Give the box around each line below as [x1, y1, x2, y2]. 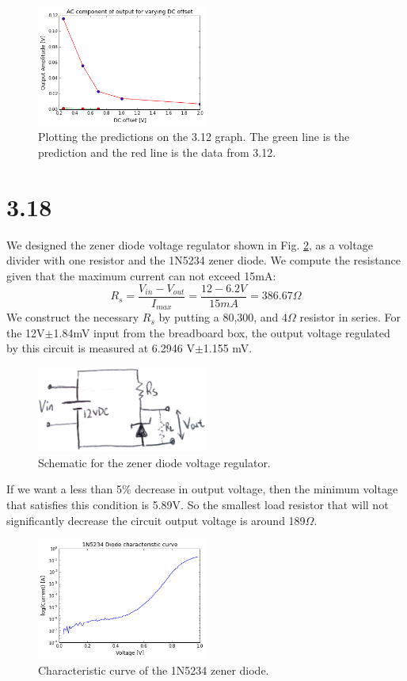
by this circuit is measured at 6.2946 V [6, 340, 195, 356]
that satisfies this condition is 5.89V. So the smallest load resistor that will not [6, 496, 389, 513]
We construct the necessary [6, 309, 139, 325]
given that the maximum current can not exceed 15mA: [6, 267, 276, 283]
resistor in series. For [299, 309, 401, 325]
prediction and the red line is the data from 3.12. [38, 144, 276, 161]
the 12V [6, 324, 45, 340]
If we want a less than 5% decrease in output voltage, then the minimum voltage [6, 481, 398, 497]
